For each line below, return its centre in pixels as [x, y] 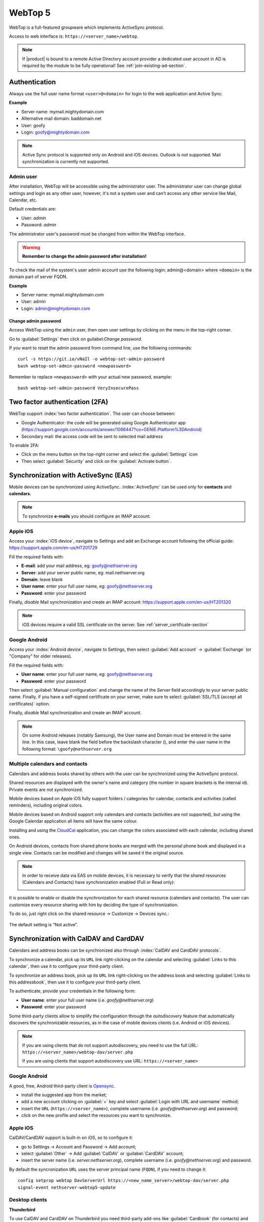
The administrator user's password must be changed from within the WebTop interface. [97, 234]
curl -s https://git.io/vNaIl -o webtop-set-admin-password [91, 359]
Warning [31, 247]
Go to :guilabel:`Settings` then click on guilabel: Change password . [76, 339]
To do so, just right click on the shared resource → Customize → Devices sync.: [89, 914]
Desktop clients [28, 1200]
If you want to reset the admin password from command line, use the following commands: [101, 348]
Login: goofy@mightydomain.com [55, 132]
